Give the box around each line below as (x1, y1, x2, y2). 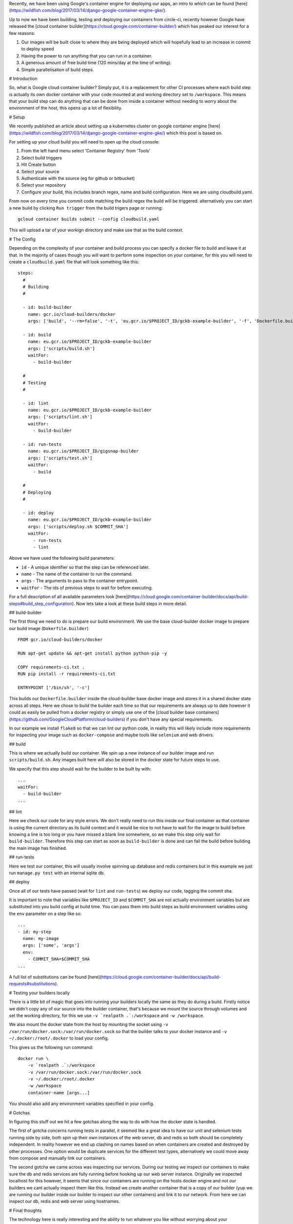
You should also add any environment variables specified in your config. (9, 1101, 154, 1106)
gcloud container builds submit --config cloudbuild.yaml (18, 216, 160, 222)
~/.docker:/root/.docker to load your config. (9, 1036, 109, 1041)
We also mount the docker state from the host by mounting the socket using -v (9, 1021, 168, 1028)
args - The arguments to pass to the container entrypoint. (21, 578, 139, 584)
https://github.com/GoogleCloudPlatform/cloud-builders (10, 716, 124, 722)
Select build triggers (21, 155, 62, 161)
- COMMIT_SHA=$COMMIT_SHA (27, 956, 90, 962)
